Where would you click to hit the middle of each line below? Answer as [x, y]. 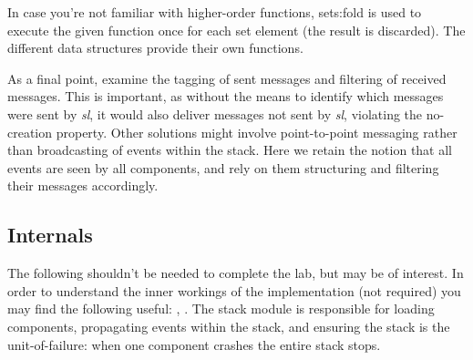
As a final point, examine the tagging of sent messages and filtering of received [227, 78]
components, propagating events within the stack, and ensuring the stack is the [229, 326]
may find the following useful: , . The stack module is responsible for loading [221, 309]
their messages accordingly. [83, 185]
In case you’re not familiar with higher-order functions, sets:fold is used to [215, 12]
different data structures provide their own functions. [155, 48]
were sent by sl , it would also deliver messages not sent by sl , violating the [215, 113]
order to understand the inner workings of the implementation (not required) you [234, 290]
